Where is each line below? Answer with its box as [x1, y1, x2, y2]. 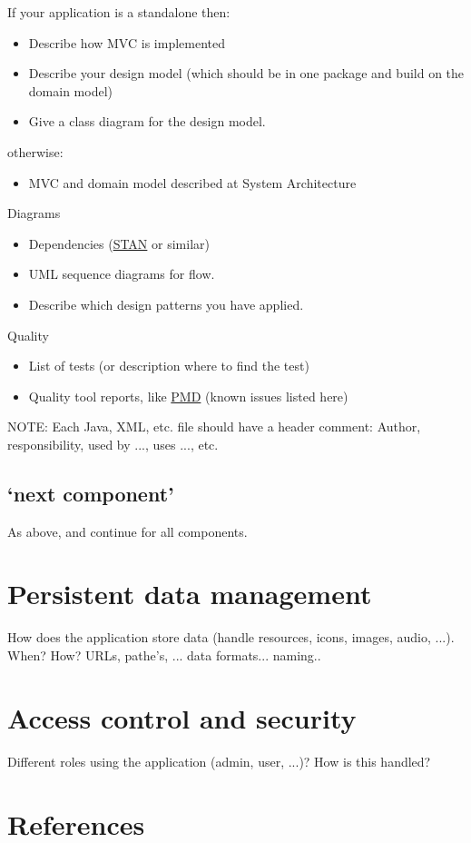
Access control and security [7, 699, 357, 736]
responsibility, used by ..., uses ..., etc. [7, 434, 219, 453]
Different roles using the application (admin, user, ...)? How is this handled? [7, 751, 431, 770]
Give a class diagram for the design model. [28, 112, 266, 131]
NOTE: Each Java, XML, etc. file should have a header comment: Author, [7, 417, 421, 436]
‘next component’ [7, 479, 174, 507]
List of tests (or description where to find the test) [28, 356, 309, 375]
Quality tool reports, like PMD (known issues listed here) [28, 386, 348, 405]
